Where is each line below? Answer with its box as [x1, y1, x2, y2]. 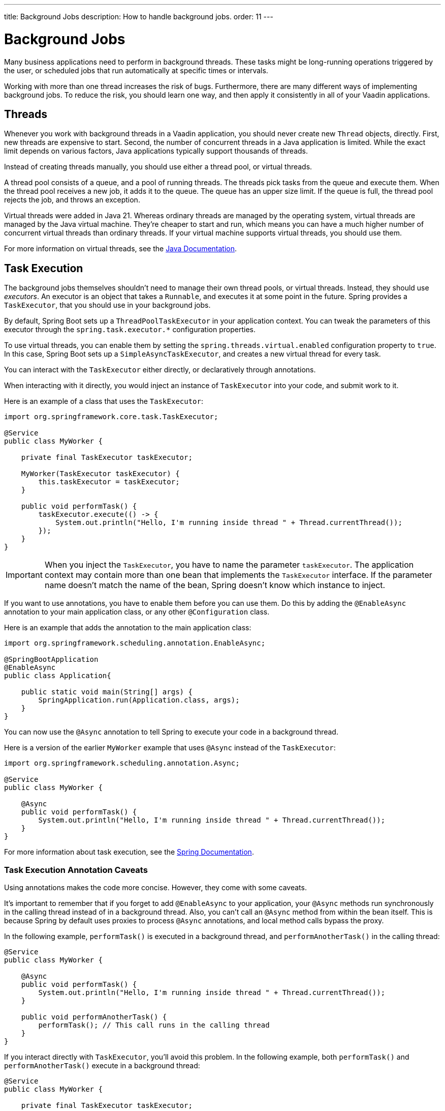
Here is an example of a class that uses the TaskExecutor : [4, 397, 204, 406]
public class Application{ [4, 671, 111, 680]
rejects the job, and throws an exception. [4, 195, 140, 204]
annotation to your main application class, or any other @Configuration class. [4, 607, 270, 617]
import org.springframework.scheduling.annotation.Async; [4, 759, 240, 768]
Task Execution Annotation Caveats [4, 864, 148, 875]
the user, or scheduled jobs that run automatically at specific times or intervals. [4, 66, 268, 75]
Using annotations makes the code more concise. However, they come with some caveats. [4, 883, 307, 892]
